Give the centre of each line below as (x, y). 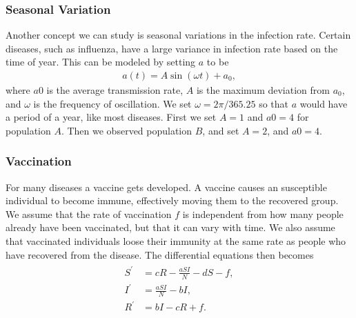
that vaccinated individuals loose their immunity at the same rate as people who (176, 241)
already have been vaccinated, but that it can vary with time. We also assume (170, 227)
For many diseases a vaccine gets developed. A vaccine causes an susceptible (166, 187)
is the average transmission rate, (115, 90)
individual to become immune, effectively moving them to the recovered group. (172, 200)
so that (274, 103)
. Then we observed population (127, 130)
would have (324, 103)
